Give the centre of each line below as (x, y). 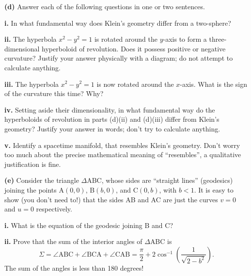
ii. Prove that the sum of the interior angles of (73, 241)
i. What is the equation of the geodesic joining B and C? (89, 225)
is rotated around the (126, 39)
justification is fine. (33, 164)
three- (218, 39)
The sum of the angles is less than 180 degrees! (74, 268)
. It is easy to (214, 189)
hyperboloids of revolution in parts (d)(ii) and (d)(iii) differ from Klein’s (112, 119)
